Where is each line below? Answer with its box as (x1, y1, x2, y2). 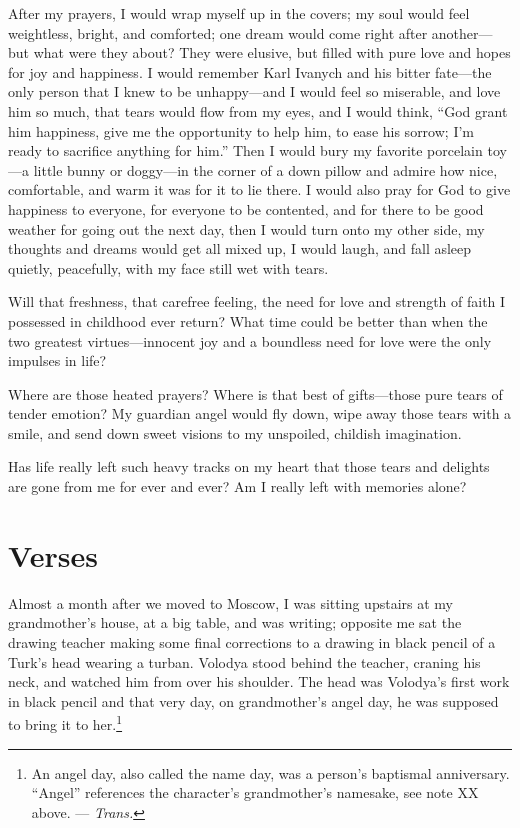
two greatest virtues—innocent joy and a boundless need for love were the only (8, 330, 492, 351)
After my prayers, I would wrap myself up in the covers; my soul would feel (8, 3, 470, 23)
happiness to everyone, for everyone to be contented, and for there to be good (8, 198, 484, 219)
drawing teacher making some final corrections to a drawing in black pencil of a (8, 631, 496, 652)
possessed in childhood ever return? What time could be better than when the (8, 310, 488, 331)
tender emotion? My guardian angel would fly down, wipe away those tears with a (8, 403, 512, 424)
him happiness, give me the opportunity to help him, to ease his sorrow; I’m (8, 120, 474, 141)
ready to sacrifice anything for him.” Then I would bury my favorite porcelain (8, 140, 483, 161)
